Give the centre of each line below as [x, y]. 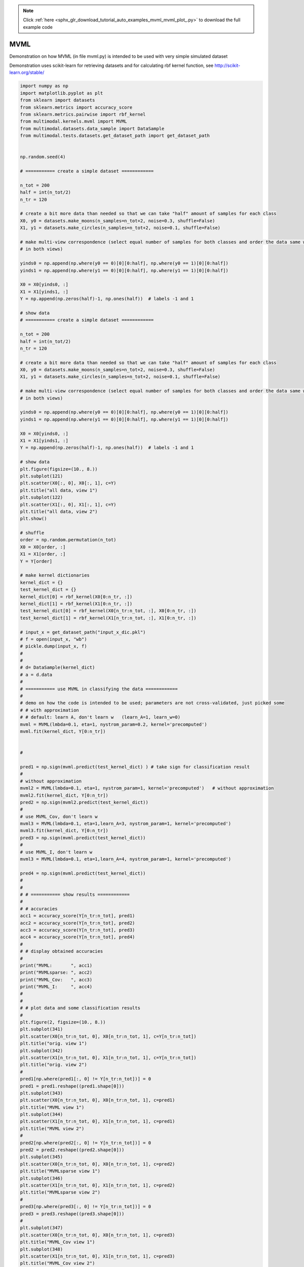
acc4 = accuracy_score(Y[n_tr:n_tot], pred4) [78, 937]
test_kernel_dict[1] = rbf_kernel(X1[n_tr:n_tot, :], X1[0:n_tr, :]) [108, 618]
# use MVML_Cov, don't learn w [59, 816]
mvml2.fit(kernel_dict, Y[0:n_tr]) [64, 795]
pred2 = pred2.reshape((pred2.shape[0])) [72, 1150]
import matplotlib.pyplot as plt [62, 93]
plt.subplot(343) [42, 1093]
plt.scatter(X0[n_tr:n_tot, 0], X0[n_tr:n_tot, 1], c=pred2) [98, 1164]
